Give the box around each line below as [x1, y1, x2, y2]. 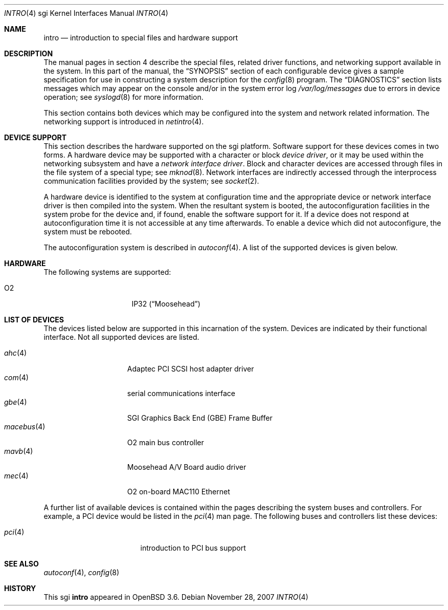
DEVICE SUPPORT [4, 133, 67, 142]
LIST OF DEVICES [4, 315, 64, 324]
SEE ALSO [4, 559, 39, 568]
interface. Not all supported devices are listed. [43, 333, 199, 341]
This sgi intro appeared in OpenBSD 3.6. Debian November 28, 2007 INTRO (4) [43, 593, 308, 601]
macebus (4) [4, 422, 46, 431]
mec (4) [4, 471, 29, 480]
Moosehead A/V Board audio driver [127, 463, 247, 471]
